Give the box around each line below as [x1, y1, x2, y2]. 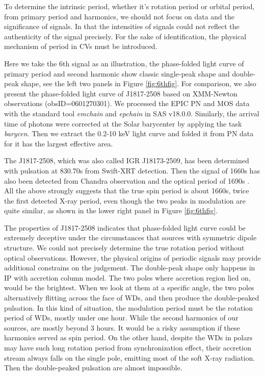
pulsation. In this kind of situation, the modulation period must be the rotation [4, 302, 253, 313]
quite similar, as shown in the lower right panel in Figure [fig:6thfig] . [4, 205, 218, 216]
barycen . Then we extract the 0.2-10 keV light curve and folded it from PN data [4, 128, 254, 139]
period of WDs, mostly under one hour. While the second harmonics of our [4, 312, 238, 323]
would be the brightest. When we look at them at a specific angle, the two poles [4, 282, 254, 293]
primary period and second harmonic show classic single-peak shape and [4, 68, 230, 79]
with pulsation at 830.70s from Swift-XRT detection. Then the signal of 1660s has [4, 165, 260, 176]
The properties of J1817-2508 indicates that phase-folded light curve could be [4, 222, 246, 233]
